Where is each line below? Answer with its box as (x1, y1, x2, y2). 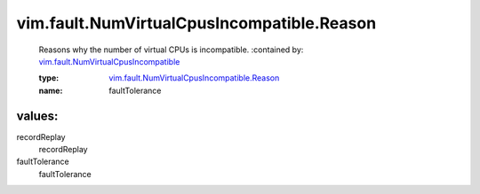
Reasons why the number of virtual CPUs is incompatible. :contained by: (38, 44, 304, 55)
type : (38, 73, 60, 83)
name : (38, 85, 63, 96)
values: (16, 108, 59, 123)
